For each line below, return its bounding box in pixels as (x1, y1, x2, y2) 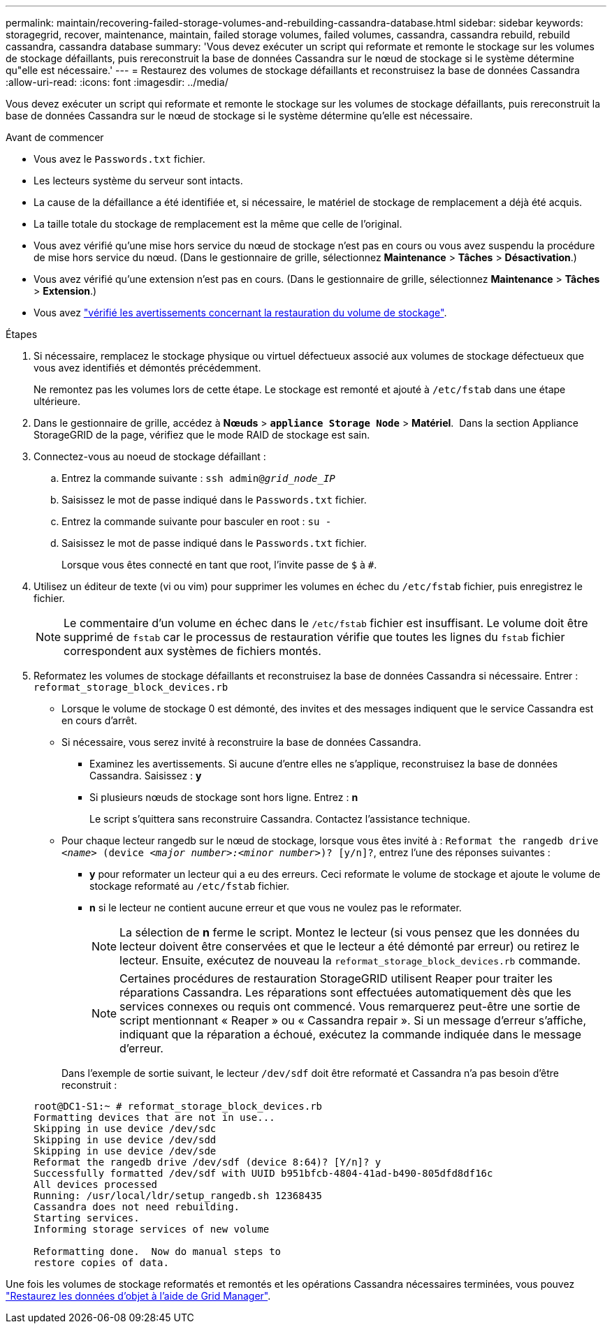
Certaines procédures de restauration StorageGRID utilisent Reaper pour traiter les (119, 971, 553, 985)
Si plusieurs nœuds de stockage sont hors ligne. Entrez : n (89, 791, 358, 803)
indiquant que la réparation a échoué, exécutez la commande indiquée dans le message (119, 1027, 582, 1041)
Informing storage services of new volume (34, 1224, 270, 1235)
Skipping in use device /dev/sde (34, 1145, 217, 1157)
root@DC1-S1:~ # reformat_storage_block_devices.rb (34, 1101, 323, 1112)
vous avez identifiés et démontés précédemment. (34, 362, 261, 374)
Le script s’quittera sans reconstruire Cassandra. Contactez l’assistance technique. (89, 813, 470, 825)
